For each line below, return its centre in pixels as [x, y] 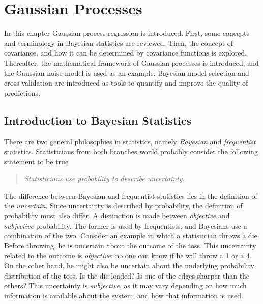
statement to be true [36, 161]
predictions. [22, 92]
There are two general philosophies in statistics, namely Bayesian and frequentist [130, 141]
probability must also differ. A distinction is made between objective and [117, 216]
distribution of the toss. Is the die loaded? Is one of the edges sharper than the [127, 275]
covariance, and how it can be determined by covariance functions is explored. [126, 53]
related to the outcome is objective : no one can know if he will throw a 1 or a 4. [128, 255]
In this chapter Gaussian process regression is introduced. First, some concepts [127, 33]
